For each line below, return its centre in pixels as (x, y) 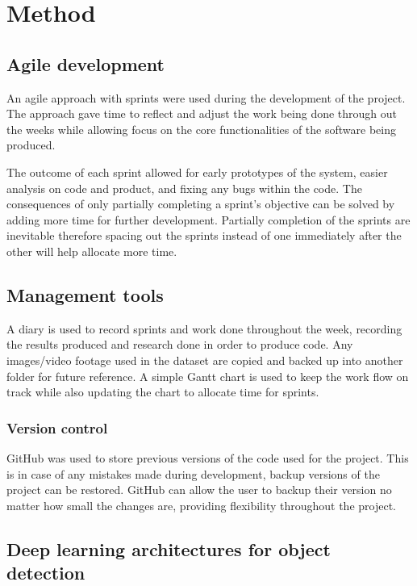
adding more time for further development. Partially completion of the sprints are (208, 219)
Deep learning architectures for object (169, 548)
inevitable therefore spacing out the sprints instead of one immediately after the (204, 235)
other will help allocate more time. (92, 251)
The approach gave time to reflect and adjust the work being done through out (202, 113)
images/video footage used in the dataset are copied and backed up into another (205, 360)
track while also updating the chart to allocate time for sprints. (163, 392)
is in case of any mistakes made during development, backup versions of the (193, 473)
